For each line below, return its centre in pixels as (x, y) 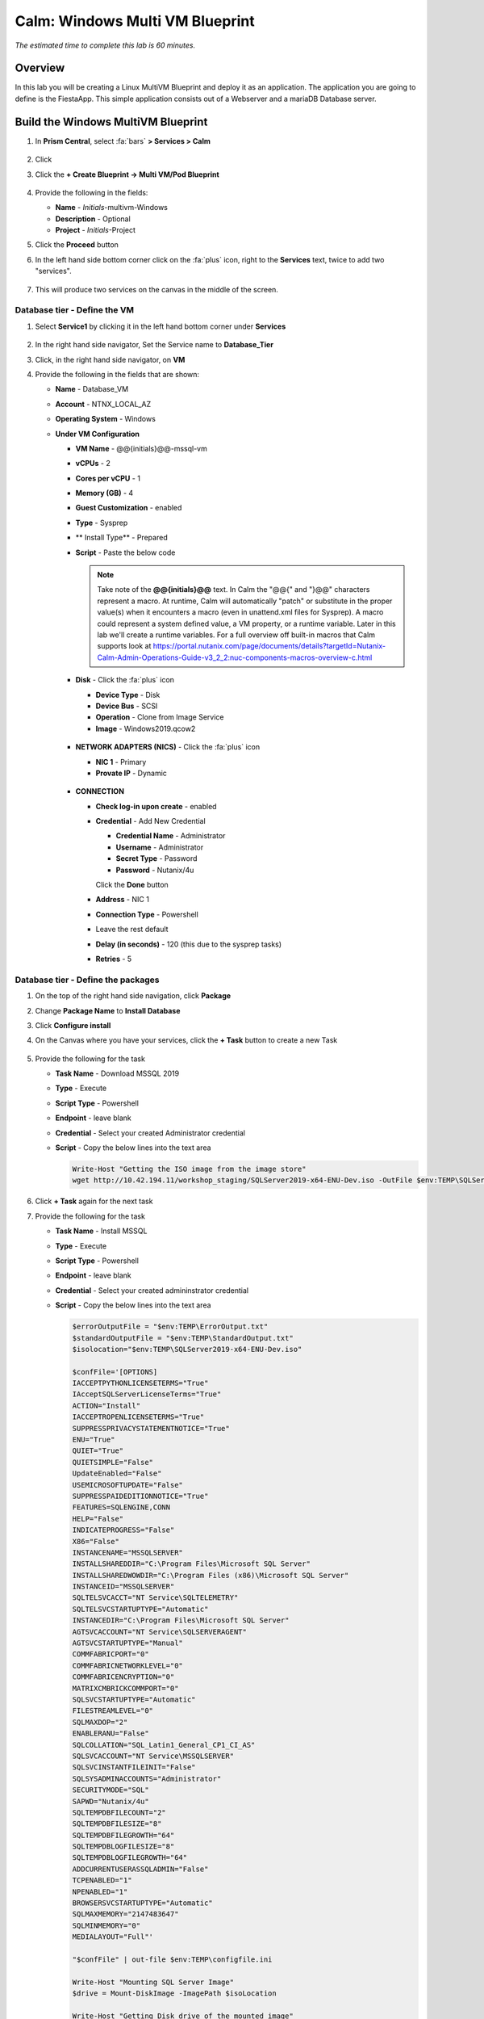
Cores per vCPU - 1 (108, 478)
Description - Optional (93, 219)
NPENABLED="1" (100, 1891)
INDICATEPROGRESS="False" (123, 1530)
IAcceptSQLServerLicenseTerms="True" (147, 1394)
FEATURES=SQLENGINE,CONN (121, 1507)
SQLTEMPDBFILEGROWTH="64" (123, 1835)
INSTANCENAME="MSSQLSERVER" (127, 1552)
